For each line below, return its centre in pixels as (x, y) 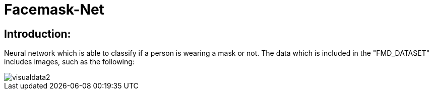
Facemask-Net (54, 10)
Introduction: (38, 34)
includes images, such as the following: (69, 62)
